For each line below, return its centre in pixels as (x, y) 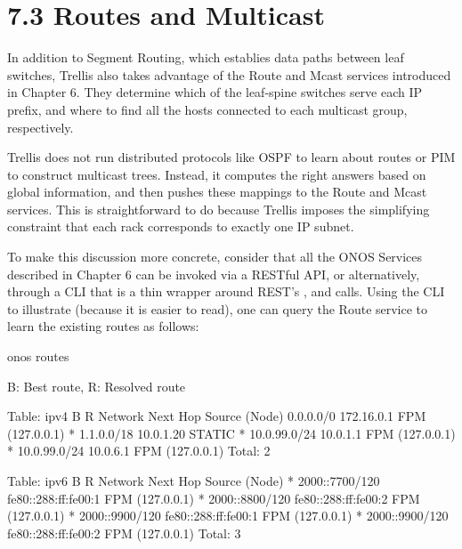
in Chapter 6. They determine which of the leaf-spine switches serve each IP (215, 92)
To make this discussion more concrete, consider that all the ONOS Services (215, 257)
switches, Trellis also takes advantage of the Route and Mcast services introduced (229, 74)
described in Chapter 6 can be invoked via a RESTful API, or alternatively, (214, 274)
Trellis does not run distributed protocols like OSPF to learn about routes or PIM (231, 157)
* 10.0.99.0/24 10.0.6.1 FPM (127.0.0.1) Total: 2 (139, 451)
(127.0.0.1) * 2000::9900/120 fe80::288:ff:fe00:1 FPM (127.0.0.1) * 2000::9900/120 (228, 516)
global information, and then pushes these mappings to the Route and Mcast (217, 192)
